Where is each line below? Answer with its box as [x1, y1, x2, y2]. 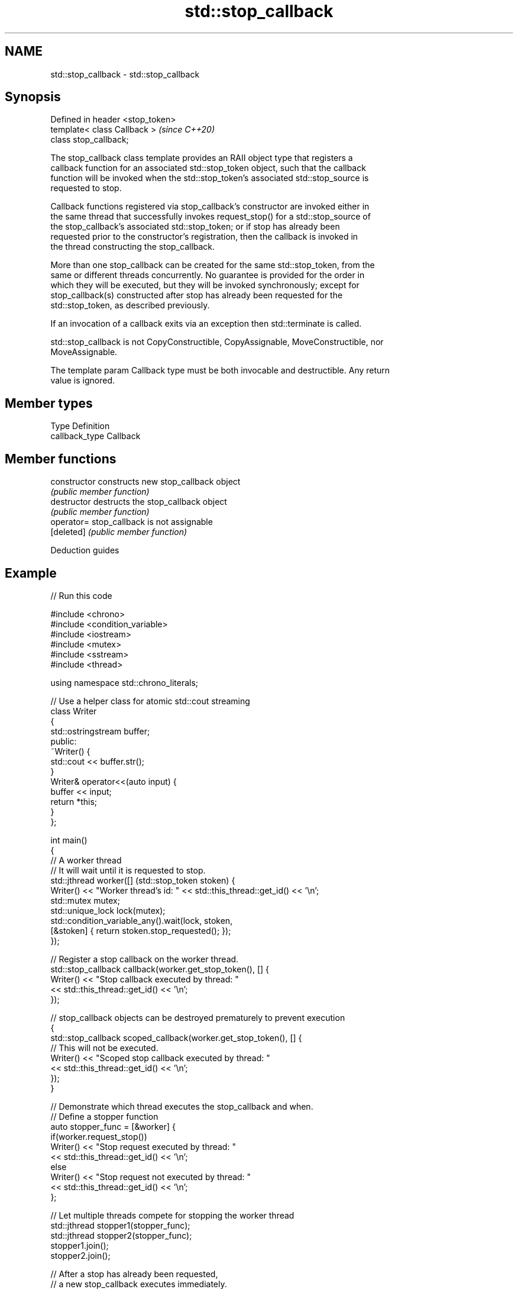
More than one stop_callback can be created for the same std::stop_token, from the [50, 260, 375, 270]
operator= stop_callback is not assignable [50, 517, 213, 527]
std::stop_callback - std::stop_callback [50, 69, 200, 79]
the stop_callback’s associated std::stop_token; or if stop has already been [50, 221, 340, 232]
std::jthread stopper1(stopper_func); [50, 1220, 190, 1230]
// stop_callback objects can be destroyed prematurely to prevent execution [50, 1012, 345, 1023]
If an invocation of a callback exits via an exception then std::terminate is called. [50, 318, 362, 329]
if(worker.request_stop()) [50, 1131, 147, 1142]
